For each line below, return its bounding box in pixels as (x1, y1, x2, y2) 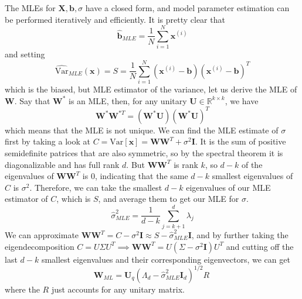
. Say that (14, 94, 50, 106)
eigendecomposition (5, 240, 74, 252)
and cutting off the (226, 240, 294, 252)
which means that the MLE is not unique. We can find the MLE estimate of (5, 123, 279, 136)
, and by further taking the (191, 229, 289, 240)
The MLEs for (5, 2, 56, 13)
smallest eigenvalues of (212, 170, 293, 182)
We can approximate (5, 229, 79, 240)
